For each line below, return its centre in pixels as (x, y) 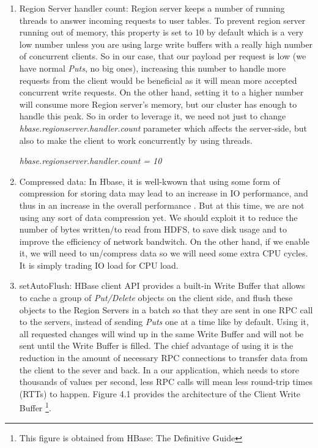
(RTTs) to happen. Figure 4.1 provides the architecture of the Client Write (160, 393)
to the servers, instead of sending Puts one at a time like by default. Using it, (164, 322)
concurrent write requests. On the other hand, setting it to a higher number (161, 92)
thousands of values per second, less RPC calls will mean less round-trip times (166, 382)
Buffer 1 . (35, 407)
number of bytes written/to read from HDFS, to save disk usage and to (153, 229)
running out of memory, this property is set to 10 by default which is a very (161, 32)
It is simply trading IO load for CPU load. (99, 265)
